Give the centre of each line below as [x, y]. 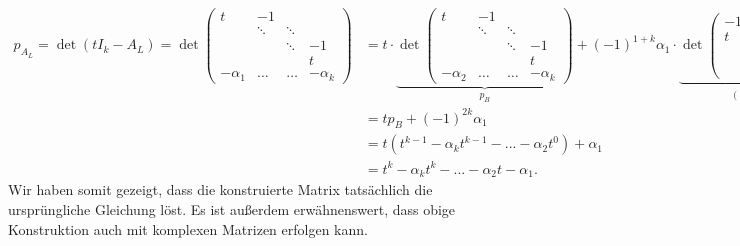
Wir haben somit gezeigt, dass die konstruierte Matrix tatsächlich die [220, 189]
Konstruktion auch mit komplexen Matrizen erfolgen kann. [188, 228]
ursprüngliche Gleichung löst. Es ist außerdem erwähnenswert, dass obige [232, 209]
